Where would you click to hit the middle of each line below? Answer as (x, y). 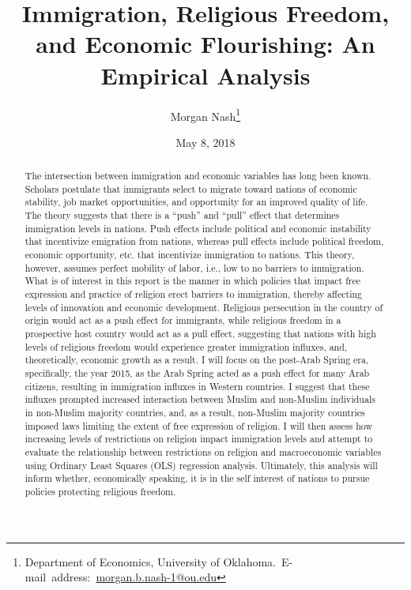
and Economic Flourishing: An (205, 44)
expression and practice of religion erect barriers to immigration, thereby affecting (194, 294)
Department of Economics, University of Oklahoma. (150, 561)
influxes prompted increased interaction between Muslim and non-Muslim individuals (200, 399)
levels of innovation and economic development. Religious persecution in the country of (204, 307)
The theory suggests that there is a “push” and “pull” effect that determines (182, 215)
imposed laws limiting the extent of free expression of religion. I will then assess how (199, 425)
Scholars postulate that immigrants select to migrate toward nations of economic (191, 188)
